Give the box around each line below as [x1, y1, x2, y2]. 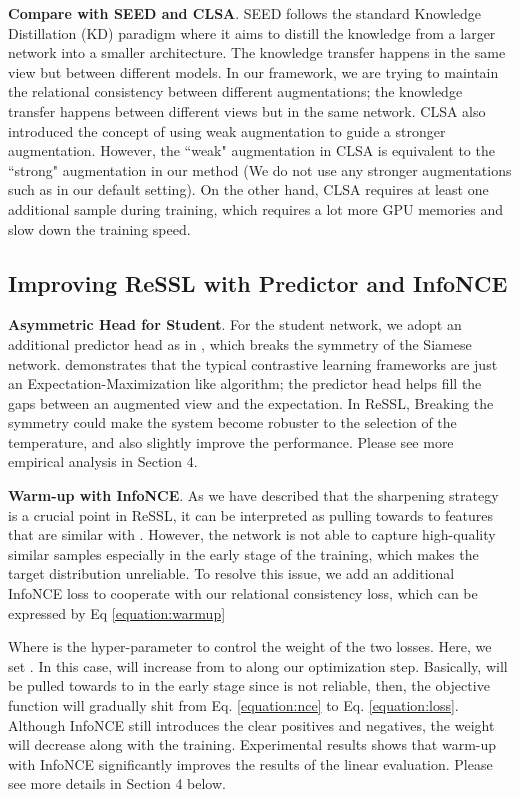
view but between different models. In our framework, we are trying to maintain [8, 61, 499, 82]
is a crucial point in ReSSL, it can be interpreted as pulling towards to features [8, 504, 494, 525]
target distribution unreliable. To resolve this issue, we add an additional [8, 563, 455, 584]
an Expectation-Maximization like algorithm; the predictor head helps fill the [8, 373, 482, 394]
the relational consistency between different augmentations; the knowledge [8, 81, 463, 102]
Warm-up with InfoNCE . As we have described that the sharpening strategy [8, 485, 499, 506]
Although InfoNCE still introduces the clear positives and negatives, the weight [8, 714, 495, 735]
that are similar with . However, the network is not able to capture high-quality [8, 524, 496, 545]
